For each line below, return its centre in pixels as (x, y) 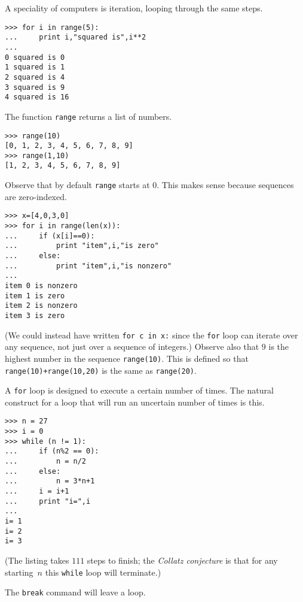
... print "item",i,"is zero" (82, 246)
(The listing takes (37, 560)
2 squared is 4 (35, 77)
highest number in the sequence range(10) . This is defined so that (127, 358)
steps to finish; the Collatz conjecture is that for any (182, 560)
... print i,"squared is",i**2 (76, 37)
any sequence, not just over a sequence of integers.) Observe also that (132, 347)
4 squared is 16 (37, 97)
